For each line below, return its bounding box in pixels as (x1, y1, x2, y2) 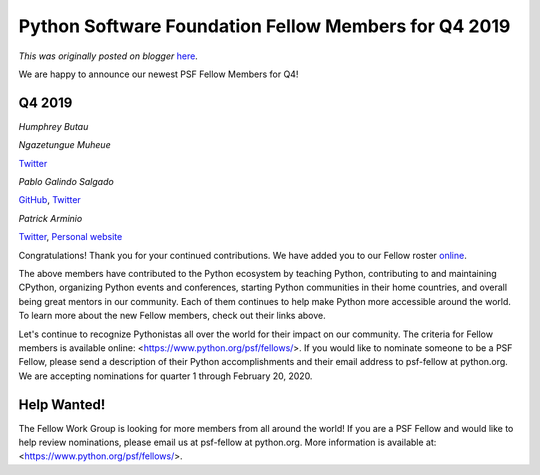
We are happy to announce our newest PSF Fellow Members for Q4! (18, 68, 299, 80)
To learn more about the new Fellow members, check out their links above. (18, 310, 326, 322)
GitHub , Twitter (18, 194, 82, 206)
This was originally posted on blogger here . (18, 50, 199, 62)
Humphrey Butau (18, 120, 89, 132)
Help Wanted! (18, 396, 106, 413)
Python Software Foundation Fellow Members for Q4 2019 (18, 15, 511, 37)
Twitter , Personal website (18, 231, 123, 243)
